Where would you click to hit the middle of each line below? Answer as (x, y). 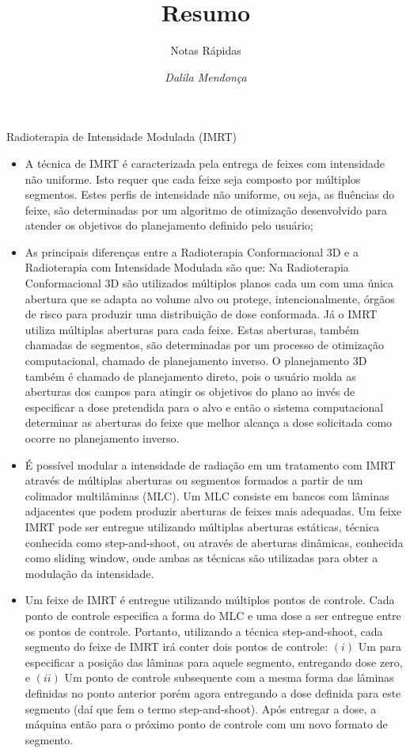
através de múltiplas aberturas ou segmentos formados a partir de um (194, 480)
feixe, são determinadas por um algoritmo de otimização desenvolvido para (206, 209)
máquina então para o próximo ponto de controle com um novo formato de (206, 724)
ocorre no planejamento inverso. (102, 438)
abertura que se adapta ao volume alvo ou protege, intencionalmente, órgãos (210, 298)
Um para (380, 647)
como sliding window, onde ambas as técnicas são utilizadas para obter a (201, 558)
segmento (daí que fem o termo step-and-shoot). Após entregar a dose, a (201, 708)
